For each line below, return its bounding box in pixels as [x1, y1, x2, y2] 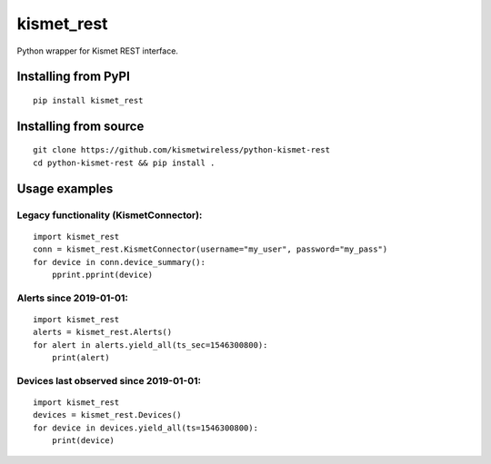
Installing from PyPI [16, 69, 131, 84]
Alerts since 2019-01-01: [16, 291, 129, 304]
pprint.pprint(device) [51, 269, 154, 280]
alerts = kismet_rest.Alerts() [33, 327, 173, 338]
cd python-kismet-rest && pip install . [33, 157, 215, 168]
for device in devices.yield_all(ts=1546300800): [33, 422, 259, 433]
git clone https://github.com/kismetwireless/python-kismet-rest [33, 145, 331, 155]
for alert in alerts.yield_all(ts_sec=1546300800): [33, 340, 268, 350]
